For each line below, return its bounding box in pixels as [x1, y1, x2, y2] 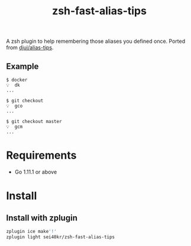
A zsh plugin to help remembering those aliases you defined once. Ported [6, 37, 185, 45]
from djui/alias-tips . [6, 44, 54, 51]
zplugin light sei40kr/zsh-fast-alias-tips [6, 234, 115, 240]
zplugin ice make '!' [6, 228, 57, 234]
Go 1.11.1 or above [14, 168, 57, 175]
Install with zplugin [6, 213, 78, 223]
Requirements [6, 149, 77, 162]
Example [6, 61, 39, 71]
